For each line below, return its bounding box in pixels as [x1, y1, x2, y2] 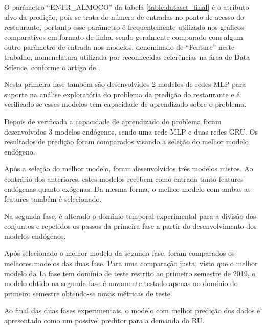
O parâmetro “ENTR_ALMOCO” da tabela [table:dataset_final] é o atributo [4, 2, 249, 12]
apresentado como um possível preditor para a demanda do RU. [4, 315, 205, 326]
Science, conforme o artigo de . [4, 61, 100, 72]
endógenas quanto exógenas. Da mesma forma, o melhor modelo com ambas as [4, 183, 251, 194]
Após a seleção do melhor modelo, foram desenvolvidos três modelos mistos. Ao [4, 163, 253, 174]
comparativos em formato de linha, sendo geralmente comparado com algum [4, 31, 243, 42]
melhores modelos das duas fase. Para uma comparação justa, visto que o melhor [4, 258, 258, 269]
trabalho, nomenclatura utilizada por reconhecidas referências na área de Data [4, 51, 250, 62]
